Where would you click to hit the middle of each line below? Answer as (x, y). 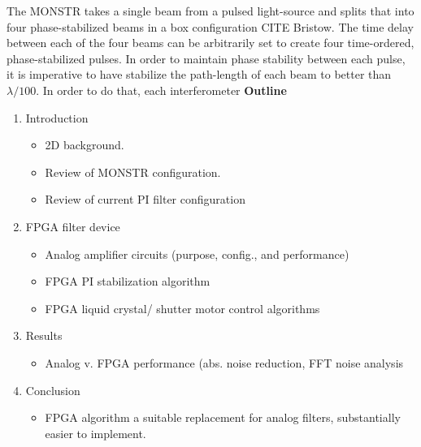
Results (44, 335)
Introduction (57, 117)
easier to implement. (95, 433)
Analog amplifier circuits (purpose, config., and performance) (197, 254)
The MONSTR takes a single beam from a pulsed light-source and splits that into (210, 11)
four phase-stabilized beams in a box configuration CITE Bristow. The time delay (210, 26)
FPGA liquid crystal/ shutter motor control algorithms (182, 308)
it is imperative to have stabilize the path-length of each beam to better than (199, 74)
